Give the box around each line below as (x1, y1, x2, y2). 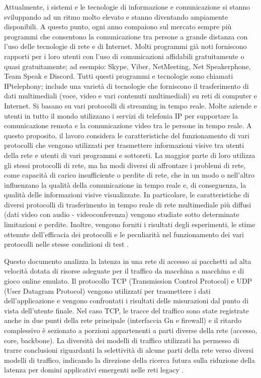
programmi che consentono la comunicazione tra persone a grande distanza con (4, 31, 248, 41)
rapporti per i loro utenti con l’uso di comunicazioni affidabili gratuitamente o (4, 50, 244, 61)
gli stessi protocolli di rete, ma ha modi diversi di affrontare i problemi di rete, (4, 159, 246, 170)
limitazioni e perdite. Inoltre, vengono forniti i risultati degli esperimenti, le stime (4, 219, 255, 230)
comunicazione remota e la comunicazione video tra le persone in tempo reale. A (4, 120, 252, 131)
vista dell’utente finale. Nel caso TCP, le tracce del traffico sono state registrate (4, 305, 249, 315)
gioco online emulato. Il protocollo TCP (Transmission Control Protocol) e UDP (4, 276, 252, 286)
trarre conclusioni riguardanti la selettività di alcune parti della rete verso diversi (4, 345, 254, 355)
